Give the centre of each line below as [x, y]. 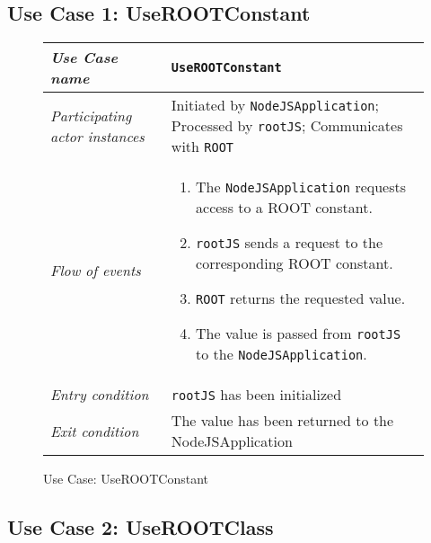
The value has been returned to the [282, 421]
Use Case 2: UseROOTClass [141, 527]
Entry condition [100, 395]
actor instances [97, 136]
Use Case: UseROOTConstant [126, 479]
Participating [91, 115]
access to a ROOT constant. [284, 208]
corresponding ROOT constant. [295, 263]
